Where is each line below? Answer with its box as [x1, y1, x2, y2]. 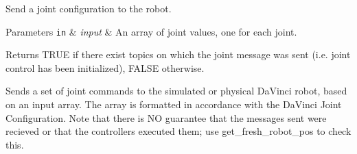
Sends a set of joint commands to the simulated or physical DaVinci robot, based [5, 84, 347, 98]
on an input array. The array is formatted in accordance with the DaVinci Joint [5, 97, 342, 112]
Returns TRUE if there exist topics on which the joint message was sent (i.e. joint [5, 47, 351, 62]
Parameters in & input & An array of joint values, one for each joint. [5, 24, 297, 38]
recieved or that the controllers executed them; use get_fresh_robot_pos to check [5, 124, 352, 138]
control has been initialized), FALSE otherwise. [5, 60, 205, 75]
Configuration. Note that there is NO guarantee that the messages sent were [5, 110, 327, 125]
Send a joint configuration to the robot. [5, 1, 172, 15]
